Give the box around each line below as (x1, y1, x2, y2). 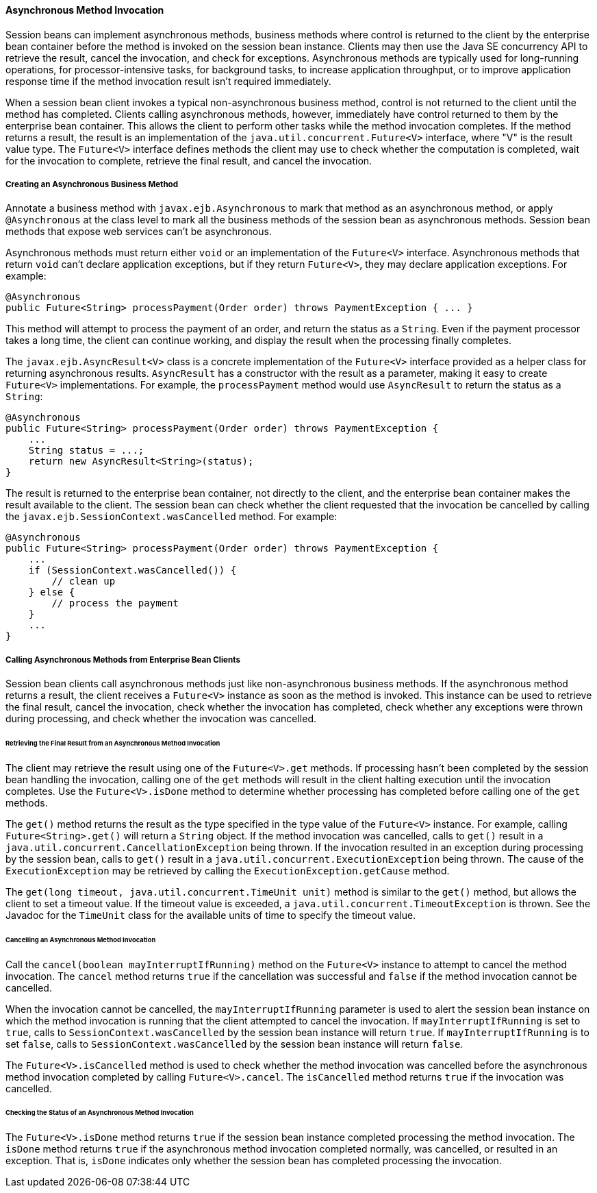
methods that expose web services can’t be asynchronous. (5, 225, 272, 238)
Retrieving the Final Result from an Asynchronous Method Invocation (5, 739, 220, 748)
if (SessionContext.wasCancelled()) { (28, 565, 237, 576)
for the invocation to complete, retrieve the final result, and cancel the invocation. (5, 154, 372, 167)
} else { (28, 587, 75, 598)
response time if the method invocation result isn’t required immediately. (5, 75, 331, 87)
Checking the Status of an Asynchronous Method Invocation (5, 1109, 194, 1117)
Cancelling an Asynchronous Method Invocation (5, 935, 156, 944)
